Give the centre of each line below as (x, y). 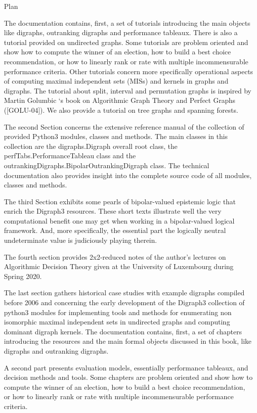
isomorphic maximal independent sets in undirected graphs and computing (117, 322)
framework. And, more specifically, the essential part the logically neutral (115, 230)
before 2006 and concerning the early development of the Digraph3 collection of (124, 302)
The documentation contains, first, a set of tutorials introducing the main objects (127, 23)
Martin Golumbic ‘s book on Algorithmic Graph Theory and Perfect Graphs (120, 100)
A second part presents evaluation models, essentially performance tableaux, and (126, 367)
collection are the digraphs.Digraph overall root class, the (91, 146)
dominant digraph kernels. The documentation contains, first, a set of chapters (123, 331)
